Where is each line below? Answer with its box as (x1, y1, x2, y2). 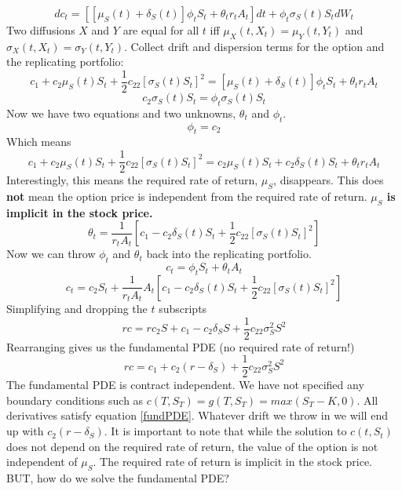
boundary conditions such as (6, 391, 144, 408)
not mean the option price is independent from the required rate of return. (6, 187, 367, 204)
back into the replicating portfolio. (146, 245, 312, 262)
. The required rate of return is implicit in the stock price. (93, 453, 373, 470)
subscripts (159, 300, 207, 316)
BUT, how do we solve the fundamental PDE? (6, 470, 229, 486)
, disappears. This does (273, 172, 384, 188)
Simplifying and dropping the (6, 300, 148, 316)
